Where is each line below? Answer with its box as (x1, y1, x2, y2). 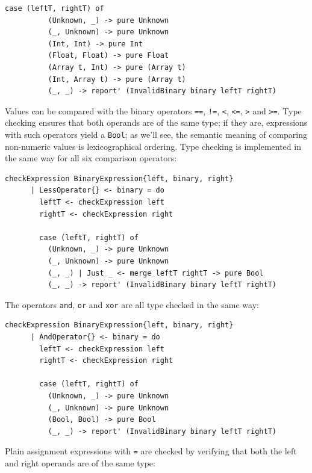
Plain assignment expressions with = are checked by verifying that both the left (5, 445, 297, 457)
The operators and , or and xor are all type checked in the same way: (5, 298, 259, 311)
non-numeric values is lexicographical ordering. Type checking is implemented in (5, 140, 301, 152)
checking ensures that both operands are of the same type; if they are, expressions (5, 116, 308, 129)
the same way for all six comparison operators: (5, 152, 177, 164)
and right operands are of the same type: (5, 457, 155, 469)
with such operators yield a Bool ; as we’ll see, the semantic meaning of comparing (5, 128, 307, 140)
